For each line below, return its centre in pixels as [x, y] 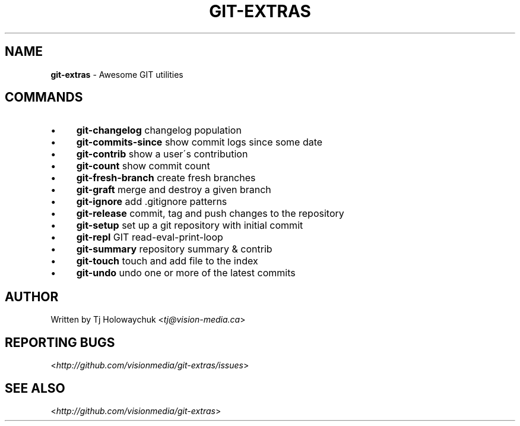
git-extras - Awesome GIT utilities [117, 74]
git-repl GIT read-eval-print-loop [150, 237]
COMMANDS [44, 97]
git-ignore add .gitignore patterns [152, 202]
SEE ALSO [35, 388]
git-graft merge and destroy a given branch [174, 190]
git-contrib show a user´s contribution [162, 154]
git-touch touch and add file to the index [167, 261]
